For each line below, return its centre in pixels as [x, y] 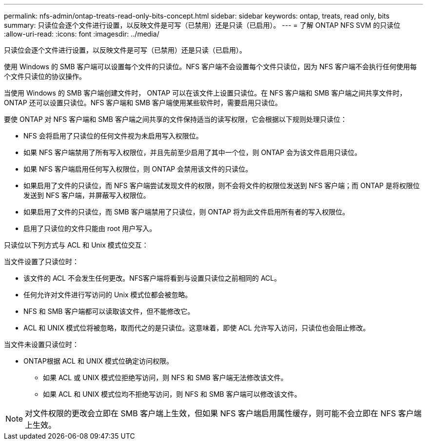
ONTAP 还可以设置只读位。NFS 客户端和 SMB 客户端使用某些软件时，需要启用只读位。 [143, 103]
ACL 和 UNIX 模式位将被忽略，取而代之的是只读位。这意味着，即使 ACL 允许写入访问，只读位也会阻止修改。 [197, 328]
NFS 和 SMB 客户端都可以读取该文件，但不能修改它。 [109, 311]
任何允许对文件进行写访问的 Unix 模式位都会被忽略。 [108, 295]
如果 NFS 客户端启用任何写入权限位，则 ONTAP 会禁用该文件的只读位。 [138, 169]
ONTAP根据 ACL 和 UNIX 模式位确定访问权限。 [98, 361]
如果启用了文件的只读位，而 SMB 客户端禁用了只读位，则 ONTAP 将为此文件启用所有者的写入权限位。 [186, 212]
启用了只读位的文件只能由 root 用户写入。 [90, 228]
